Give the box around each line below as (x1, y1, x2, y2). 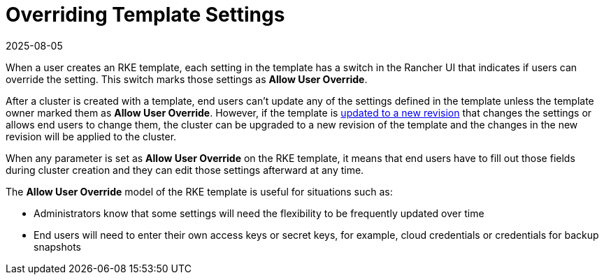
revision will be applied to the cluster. (6, 130, 177, 142)
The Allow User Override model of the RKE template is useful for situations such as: (6, 185, 393, 198)
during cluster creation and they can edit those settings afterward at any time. (6, 163, 364, 176)
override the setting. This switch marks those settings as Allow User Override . (6, 73, 368, 85)
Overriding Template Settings (6, 3, 285, 27)
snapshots (34, 240, 81, 253)
